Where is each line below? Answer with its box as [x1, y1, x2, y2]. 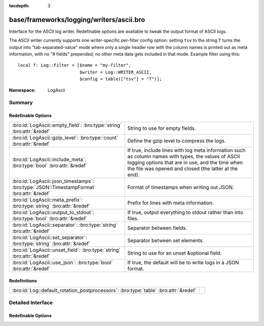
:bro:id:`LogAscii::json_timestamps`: [12, 178, 94, 185]
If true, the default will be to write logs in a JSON [127, 259, 240, 266]
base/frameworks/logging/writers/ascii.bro [9, 15, 145, 24]
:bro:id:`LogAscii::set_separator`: [12, 234, 88, 241]
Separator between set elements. [127, 237, 204, 244]
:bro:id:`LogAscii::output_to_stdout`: [12, 209, 94, 215]
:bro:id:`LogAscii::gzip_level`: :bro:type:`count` [12, 134, 118, 141]
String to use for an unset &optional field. [127, 250, 222, 256]
